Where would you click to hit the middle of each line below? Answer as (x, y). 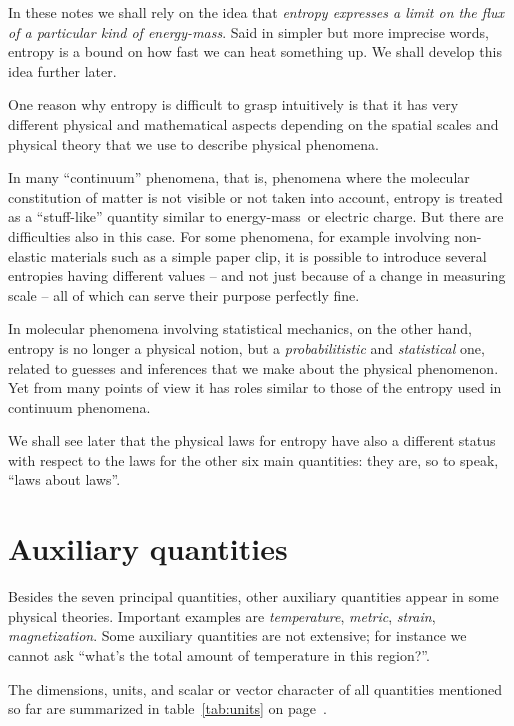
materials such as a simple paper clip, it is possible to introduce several (268, 255)
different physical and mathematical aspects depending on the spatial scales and (253, 123)
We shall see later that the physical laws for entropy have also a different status (252, 440)
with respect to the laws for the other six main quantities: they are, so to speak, (253, 459)
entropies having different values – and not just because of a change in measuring (257, 275)
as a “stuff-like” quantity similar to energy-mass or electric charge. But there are (256, 216)
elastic (27, 255)
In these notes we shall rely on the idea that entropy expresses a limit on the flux (256, 12)
